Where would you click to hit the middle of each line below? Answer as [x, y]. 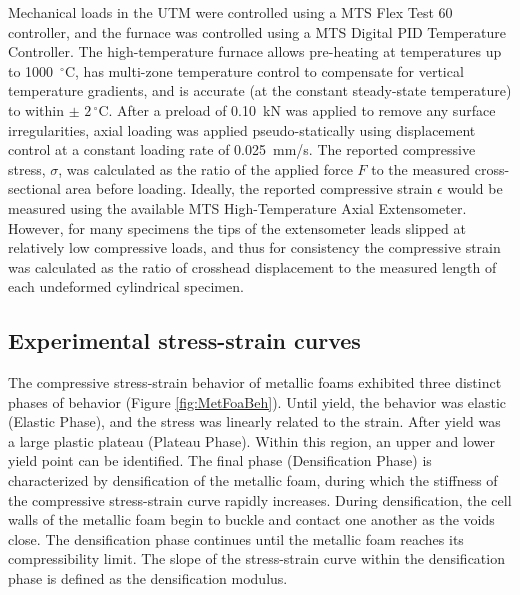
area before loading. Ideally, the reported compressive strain [249, 188]
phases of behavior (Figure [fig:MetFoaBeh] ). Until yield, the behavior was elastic [257, 401]
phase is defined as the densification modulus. [148, 578]
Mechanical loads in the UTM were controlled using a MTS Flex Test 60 [230, 12]
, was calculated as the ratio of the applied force [205, 168]
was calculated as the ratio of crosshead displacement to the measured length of [252, 266]
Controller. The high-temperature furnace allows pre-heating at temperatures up [255, 51]
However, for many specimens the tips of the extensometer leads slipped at [237, 227]
